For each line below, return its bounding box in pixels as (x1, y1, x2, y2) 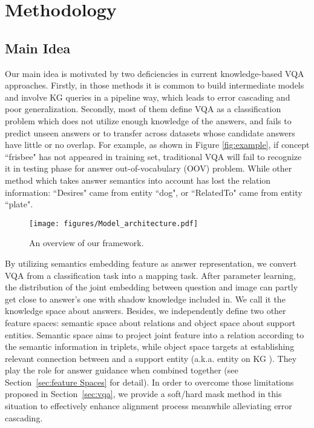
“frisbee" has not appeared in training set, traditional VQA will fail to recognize (5, 150, 302, 162)
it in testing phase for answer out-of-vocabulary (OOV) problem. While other (5, 162, 292, 175)
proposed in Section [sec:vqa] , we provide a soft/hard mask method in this (5, 387, 282, 400)
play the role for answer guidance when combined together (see (5, 364, 238, 376)
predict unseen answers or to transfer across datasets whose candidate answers (5, 126, 295, 139)
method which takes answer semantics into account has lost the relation (5, 173, 271, 186)
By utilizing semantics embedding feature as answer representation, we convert (5, 256, 297, 269)
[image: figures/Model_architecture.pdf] (29, 219, 198, 228)
